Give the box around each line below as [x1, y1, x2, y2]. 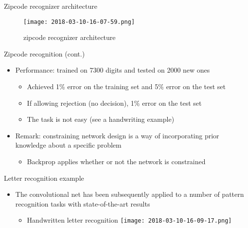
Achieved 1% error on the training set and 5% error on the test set [27, 81, 226, 92]
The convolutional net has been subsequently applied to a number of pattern [15, 189, 244, 199]
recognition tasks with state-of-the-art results [15, 198, 150, 209]
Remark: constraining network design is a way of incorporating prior [15, 130, 219, 140]
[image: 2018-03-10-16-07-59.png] [23, 18, 135, 25]
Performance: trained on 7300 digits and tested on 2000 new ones [15, 65, 210, 75]
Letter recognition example [4, 172, 84, 183]
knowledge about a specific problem [15, 140, 122, 150]
